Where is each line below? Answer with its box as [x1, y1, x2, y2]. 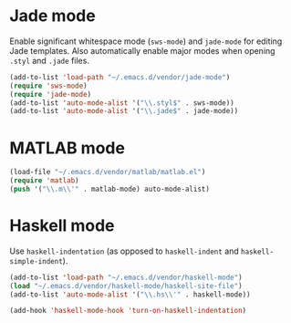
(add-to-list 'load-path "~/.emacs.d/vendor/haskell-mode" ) [9, 273, 244, 282]
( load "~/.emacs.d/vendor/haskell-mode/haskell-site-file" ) [9, 281, 244, 290]
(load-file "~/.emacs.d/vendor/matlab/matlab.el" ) [9, 168, 206, 177]
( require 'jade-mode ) [9, 89, 92, 99]
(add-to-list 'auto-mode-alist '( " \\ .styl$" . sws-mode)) [9, 98, 234, 108]
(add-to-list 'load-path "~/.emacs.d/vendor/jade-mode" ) [9, 72, 231, 82]
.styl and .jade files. [9, 55, 89, 66]
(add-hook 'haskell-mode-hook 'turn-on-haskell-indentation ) [9, 307, 247, 316]
